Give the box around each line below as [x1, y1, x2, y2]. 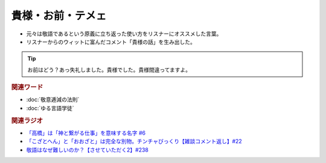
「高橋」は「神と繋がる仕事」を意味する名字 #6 [26, 129, 146, 137]
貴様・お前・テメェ [11, 9, 107, 22]
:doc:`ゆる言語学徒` [26, 104, 75, 111]
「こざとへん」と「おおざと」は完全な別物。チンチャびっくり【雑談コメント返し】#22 [26, 138, 243, 145]
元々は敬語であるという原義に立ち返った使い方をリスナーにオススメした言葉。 [26, 30, 222, 37]
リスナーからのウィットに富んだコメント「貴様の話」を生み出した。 [26, 38, 196, 45]
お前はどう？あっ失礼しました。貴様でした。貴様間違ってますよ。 [27, 66, 191, 73]
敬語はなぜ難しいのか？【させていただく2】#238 [26, 146, 149, 153]
